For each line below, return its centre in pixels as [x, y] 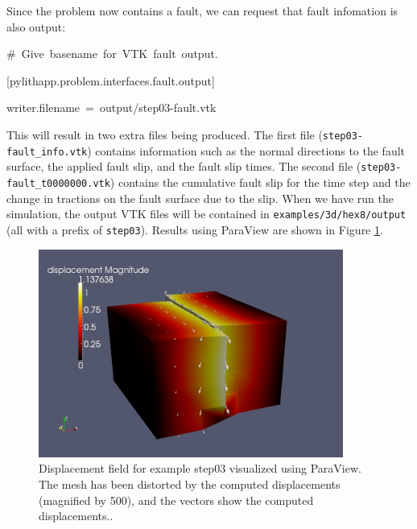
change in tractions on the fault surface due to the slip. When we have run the [200, 198]
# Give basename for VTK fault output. [112, 54]
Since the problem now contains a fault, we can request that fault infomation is [202, 10]
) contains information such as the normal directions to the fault [246, 150]
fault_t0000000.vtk [58, 183]
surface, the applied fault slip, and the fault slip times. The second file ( [184, 166]
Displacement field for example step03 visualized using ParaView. [200, 468]
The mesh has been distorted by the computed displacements [190, 484]
